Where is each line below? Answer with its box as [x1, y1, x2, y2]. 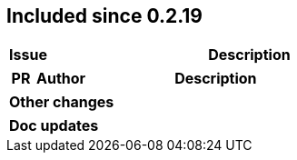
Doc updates [9, 116, 99, 135]
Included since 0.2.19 [6, 5, 203, 27]
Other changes [9, 93, 114, 112]
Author [36, 69, 86, 88]
